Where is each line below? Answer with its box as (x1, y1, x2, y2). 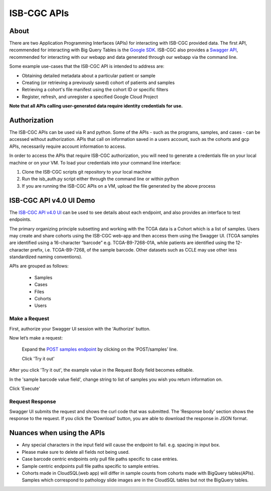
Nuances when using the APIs (9, 429, 105, 437)
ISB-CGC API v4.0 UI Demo (9, 196, 95, 205)
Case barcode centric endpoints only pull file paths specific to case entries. (22, 456, 178, 462)
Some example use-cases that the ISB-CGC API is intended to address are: (9, 63, 165, 69)
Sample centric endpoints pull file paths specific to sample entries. (22, 463, 160, 469)
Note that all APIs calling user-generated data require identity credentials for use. (9, 103, 183, 109)
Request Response (9, 398, 56, 405)
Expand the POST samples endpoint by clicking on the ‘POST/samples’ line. (22, 346, 178, 352)
